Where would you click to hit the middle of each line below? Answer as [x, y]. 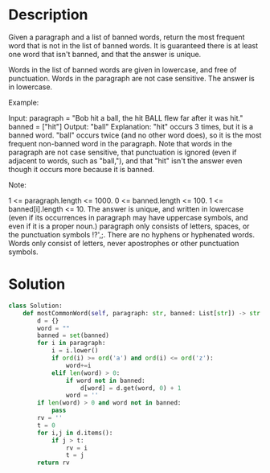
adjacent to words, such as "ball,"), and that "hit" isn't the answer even [125, 160]
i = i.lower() [75, 351]
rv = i [77, 448]
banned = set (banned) [74, 335]
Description [48, 15]
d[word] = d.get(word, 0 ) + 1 [131, 388]
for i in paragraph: [72, 343]
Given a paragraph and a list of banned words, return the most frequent [127, 37]
